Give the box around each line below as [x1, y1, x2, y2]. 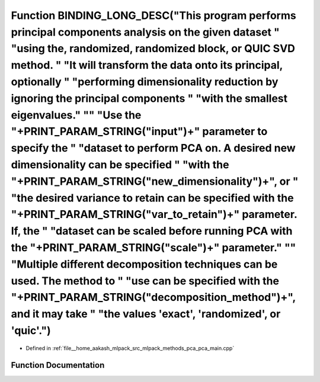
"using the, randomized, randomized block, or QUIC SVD [11, 42, 296, 56]
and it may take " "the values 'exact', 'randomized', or [11, 307, 281, 321]
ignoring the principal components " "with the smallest [11, 92, 288, 105]
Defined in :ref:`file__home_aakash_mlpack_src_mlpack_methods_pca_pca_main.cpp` [25, 344, 235, 352]
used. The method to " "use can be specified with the [11, 274, 280, 287]
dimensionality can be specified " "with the [11, 158, 229, 171]
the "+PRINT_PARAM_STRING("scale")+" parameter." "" [11, 240, 296, 254]
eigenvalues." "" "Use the [11, 108, 142, 121]
